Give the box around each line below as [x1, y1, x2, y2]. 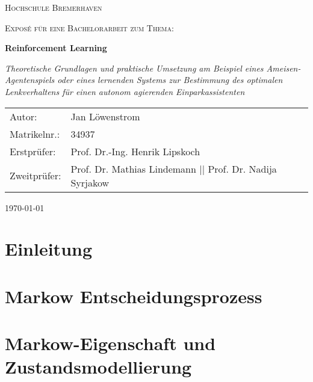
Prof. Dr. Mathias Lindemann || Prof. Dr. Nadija [70, 161, 277, 176]
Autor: [10, 109, 37, 123]
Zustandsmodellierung [5, 354, 192, 379]
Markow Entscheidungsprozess [5, 283, 262, 308]
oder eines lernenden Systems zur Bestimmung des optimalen [57, 73, 283, 86]
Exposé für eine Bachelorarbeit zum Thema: [5, 21, 174, 34]
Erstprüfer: [10, 144, 56, 158]
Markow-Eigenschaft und [5, 331, 216, 356]
